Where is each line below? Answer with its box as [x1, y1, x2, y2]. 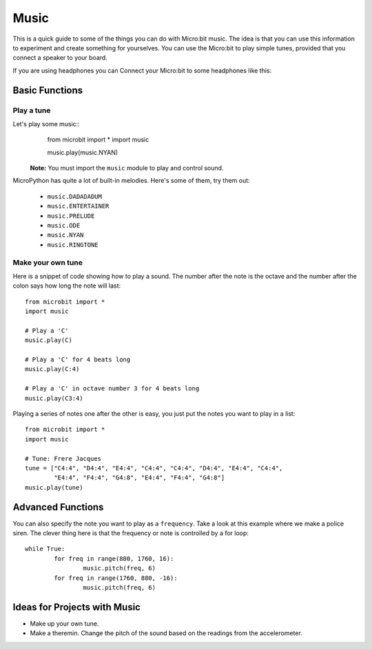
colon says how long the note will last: [12, 281, 121, 290]
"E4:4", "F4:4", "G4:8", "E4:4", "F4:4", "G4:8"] [54, 474, 225, 482]
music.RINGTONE [47, 241, 99, 248]
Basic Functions [12, 84, 83, 96]
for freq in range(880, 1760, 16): [54, 555, 174, 562]
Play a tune [12, 106, 51, 115]
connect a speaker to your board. [12, 54, 108, 62]
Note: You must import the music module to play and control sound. [30, 164, 224, 172]
